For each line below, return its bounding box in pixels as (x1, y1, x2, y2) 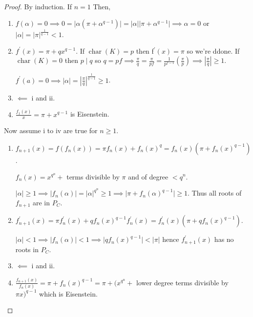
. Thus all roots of (188, 188, 242, 198)
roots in (15, 244, 39, 254)
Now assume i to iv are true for (4, 125, 98, 136)
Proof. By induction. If (4, 1, 72, 11)
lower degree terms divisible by (136, 277, 229, 287)
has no (214, 234, 234, 244)
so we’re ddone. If (187, 45, 240, 56)
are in (32, 197, 50, 207)
